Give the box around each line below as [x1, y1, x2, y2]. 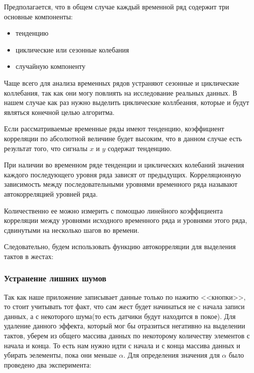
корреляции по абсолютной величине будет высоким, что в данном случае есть [4, 133, 242, 143]
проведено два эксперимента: [4, 359, 91, 370]
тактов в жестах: [4, 251, 54, 261]
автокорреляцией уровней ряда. [4, 188, 98, 199]
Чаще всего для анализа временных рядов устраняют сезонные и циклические [4, 77, 240, 88]
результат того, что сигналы [4, 143, 87, 153]
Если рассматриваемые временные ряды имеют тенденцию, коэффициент [4, 123, 224, 134]
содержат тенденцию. [108, 143, 172, 153]
